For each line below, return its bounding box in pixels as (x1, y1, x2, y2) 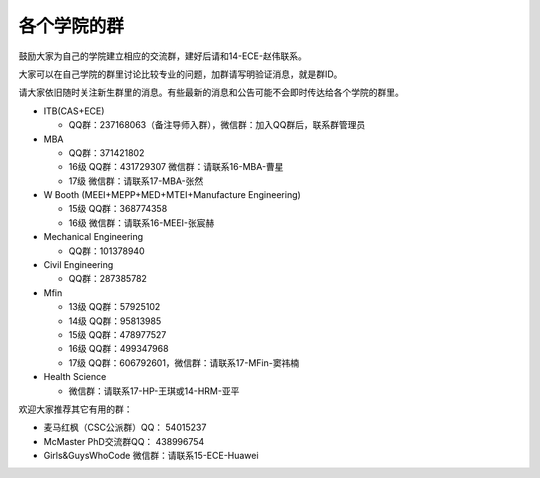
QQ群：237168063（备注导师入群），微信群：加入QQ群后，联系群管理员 (68, 119, 366, 131)
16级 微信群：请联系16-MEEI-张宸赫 (68, 216, 215, 229)
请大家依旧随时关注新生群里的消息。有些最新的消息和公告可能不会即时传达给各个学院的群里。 (18, 86, 404, 99)
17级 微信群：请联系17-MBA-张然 (68, 175, 204, 187)
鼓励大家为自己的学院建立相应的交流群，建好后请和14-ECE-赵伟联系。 (18, 50, 307, 62)
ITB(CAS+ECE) (43, 105, 105, 117)
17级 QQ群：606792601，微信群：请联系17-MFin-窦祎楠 (68, 356, 300, 369)
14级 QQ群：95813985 (68, 315, 162, 327)
